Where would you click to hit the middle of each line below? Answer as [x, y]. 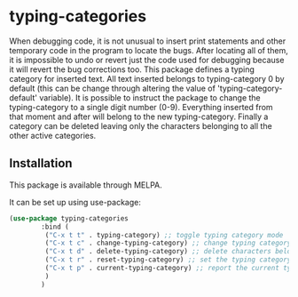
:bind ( [55, 227]
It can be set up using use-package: [75, 202]
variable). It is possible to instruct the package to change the [150, 97]
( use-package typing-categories [69, 218]
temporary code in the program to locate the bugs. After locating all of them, [149, 50]
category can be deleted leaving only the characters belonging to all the [141, 125]
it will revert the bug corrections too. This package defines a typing [132, 69]
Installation [41, 163]
